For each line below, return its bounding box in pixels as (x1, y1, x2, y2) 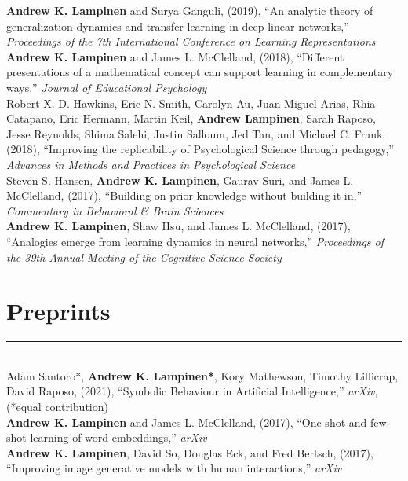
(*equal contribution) (6, 398, 108, 414)
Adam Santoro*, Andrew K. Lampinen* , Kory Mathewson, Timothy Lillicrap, (6, 367, 399, 384)
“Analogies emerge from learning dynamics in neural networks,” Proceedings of (6, 233, 384, 249)
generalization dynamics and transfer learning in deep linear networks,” (6, 17, 349, 34)
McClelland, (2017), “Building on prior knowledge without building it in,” (6, 187, 362, 204)
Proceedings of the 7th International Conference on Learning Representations (6, 33, 376, 50)
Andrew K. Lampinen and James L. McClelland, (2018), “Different (6, 48, 344, 64)
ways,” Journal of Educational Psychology (6, 79, 207, 95)
